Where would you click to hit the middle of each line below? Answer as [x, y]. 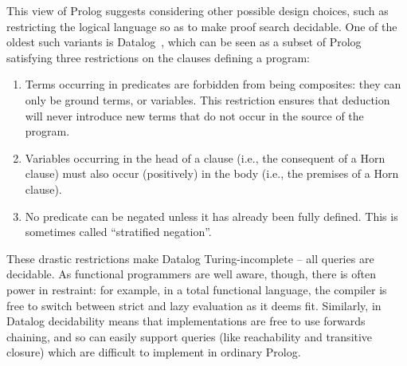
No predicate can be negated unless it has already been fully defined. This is [211, 216]
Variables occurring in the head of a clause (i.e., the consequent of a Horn [205, 157]
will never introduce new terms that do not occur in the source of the [194, 115]
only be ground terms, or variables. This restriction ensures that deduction [207, 99]
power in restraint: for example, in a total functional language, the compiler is [197, 289]
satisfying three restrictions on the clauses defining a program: [158, 57]
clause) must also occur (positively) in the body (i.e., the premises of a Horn [212, 173]
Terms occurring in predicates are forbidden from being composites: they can [213, 84]
